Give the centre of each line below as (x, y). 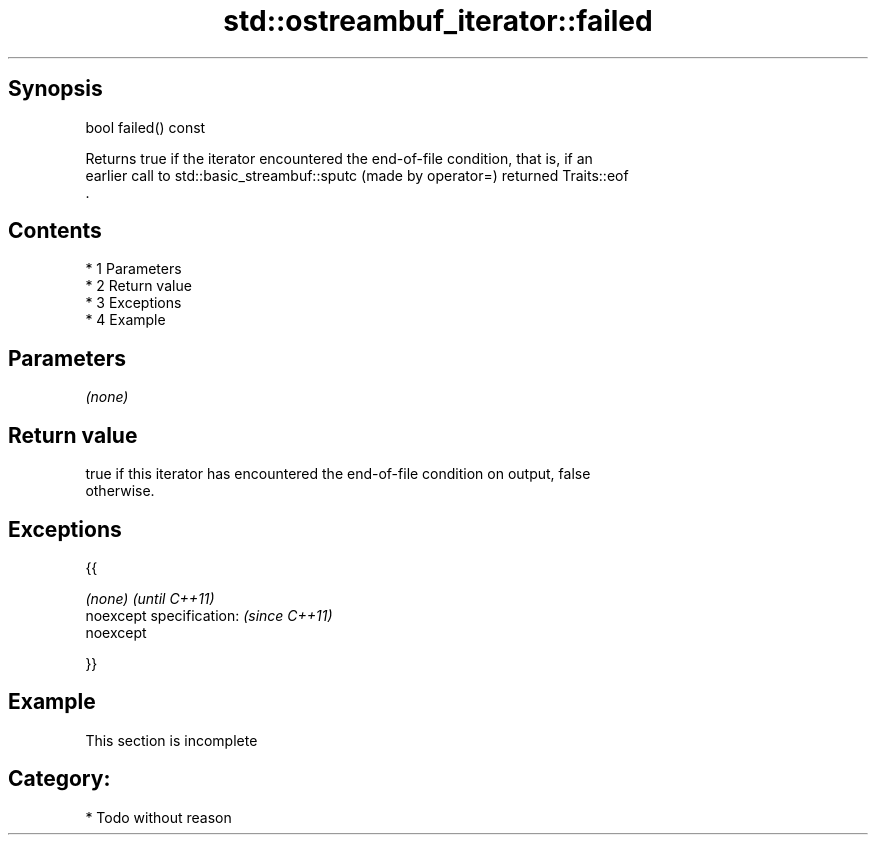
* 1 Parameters (133, 269)
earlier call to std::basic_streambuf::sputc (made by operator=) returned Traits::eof (357, 175)
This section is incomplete (171, 740)
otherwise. (120, 491)
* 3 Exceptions (133, 303)
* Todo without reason (158, 817)
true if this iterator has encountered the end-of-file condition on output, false (338, 474)
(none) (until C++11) (150, 598)
